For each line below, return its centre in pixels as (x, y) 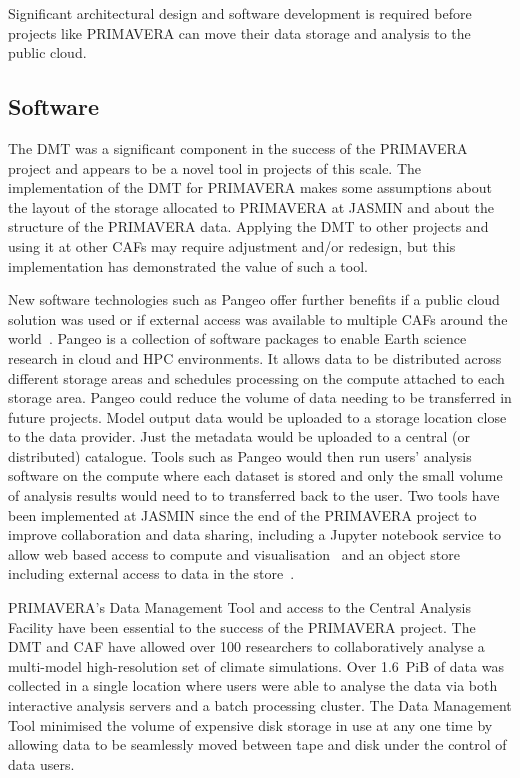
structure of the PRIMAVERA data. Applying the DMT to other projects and (248, 226)
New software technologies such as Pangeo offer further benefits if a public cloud (254, 299)
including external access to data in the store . (151, 573)
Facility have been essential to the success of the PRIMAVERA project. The (242, 626)
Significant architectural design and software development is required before (240, 13)
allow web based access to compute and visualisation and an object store (234, 553)
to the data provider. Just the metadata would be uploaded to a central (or (239, 436)
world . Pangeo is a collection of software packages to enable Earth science (237, 338)
